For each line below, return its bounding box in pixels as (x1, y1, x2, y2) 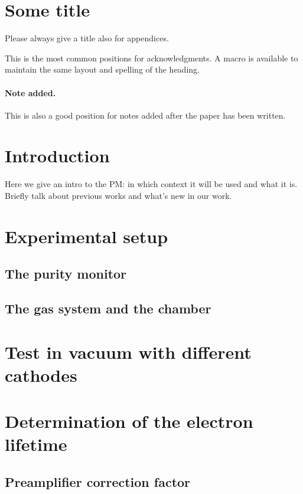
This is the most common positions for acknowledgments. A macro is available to (5, 51, 298, 64)
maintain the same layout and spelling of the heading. (5, 63, 200, 76)
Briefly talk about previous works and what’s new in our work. (5, 189, 232, 202)
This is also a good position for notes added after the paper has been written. (5, 109, 286, 121)
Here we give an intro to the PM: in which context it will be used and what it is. (5, 178, 298, 190)
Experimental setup (5, 224, 168, 248)
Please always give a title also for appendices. (5, 32, 169, 44)
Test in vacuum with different (5, 339, 252, 364)
